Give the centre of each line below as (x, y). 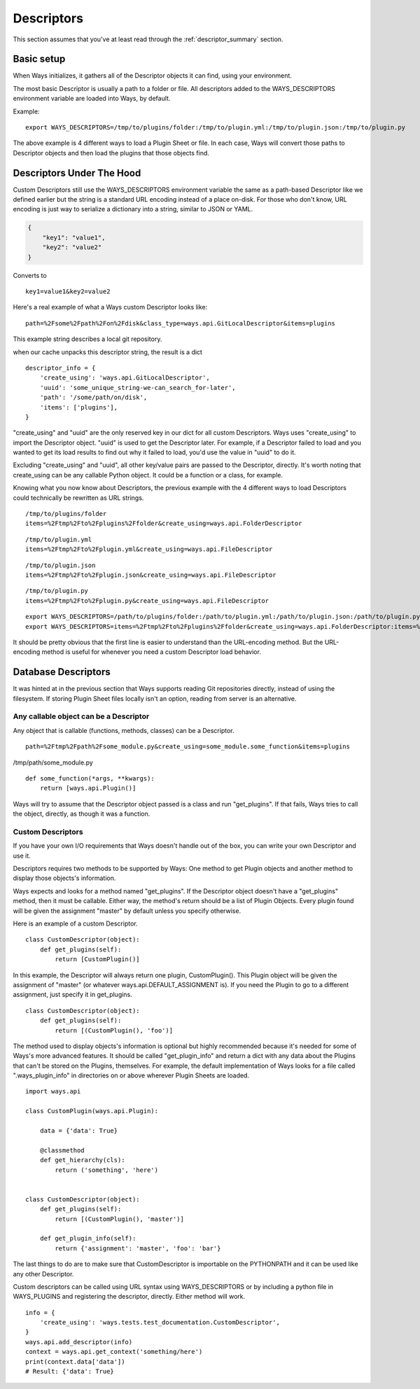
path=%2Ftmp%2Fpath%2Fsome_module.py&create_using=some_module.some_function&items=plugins (188, 747)
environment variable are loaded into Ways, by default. (92, 99)
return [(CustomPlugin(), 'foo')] (114, 1030)
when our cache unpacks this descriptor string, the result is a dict (108, 352)
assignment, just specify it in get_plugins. (72, 995)
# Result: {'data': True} (70, 1371)
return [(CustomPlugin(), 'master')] (120, 1219)
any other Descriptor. (43, 1273)
